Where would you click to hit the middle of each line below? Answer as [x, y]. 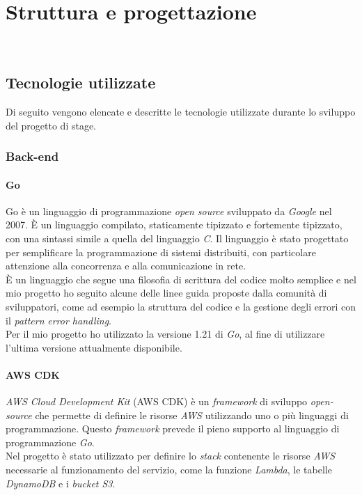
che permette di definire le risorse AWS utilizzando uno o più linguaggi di [192, 415]
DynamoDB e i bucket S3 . [61, 483]
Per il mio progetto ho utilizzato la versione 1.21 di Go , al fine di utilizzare [165, 334]
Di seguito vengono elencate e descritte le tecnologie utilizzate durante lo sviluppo [181, 111]
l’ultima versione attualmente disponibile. [94, 347]
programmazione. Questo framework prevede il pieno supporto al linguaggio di [173, 429]
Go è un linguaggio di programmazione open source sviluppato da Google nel [169, 211]
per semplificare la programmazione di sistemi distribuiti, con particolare [161, 252]
